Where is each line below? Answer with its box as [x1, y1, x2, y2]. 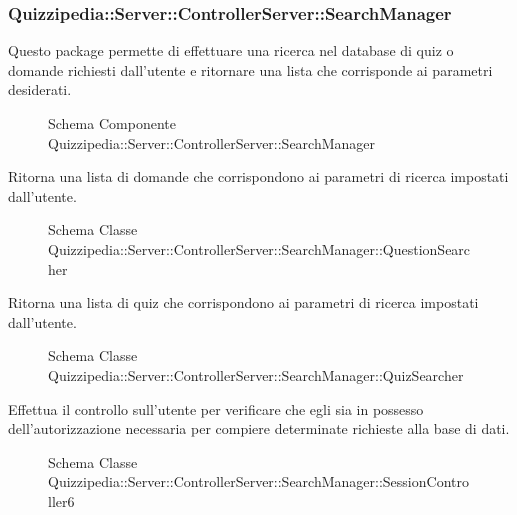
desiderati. [8, 79, 72, 100]
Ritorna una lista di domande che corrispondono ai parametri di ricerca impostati [8, 166, 509, 187]
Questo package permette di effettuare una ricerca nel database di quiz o [8, 40, 454, 61]
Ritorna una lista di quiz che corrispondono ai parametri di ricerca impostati [8, 292, 479, 313]
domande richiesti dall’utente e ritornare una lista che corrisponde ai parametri [8, 59, 493, 80]
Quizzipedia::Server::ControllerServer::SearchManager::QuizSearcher [48, 364, 464, 385]
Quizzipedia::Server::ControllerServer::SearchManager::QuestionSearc [48, 238, 471, 259]
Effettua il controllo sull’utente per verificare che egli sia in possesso [8, 398, 424, 419]
